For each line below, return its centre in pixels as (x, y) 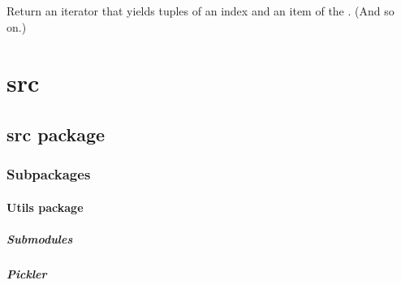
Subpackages (49, 174)
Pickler (27, 273)
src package (56, 134)
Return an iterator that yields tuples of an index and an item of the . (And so (200, 11)
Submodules (40, 238)
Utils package (45, 207)
